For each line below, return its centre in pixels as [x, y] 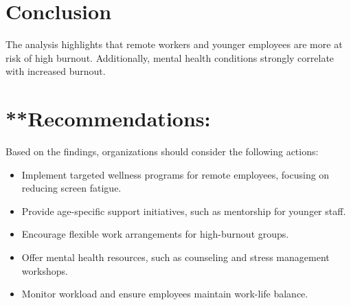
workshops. [45, 270]
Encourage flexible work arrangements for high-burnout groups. [155, 234]
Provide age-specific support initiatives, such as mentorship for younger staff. [184, 211]
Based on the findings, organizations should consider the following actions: [162, 151]
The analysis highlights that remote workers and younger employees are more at [174, 44]
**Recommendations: [108, 118]
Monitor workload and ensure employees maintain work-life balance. [165, 294]
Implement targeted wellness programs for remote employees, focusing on [175, 174]
